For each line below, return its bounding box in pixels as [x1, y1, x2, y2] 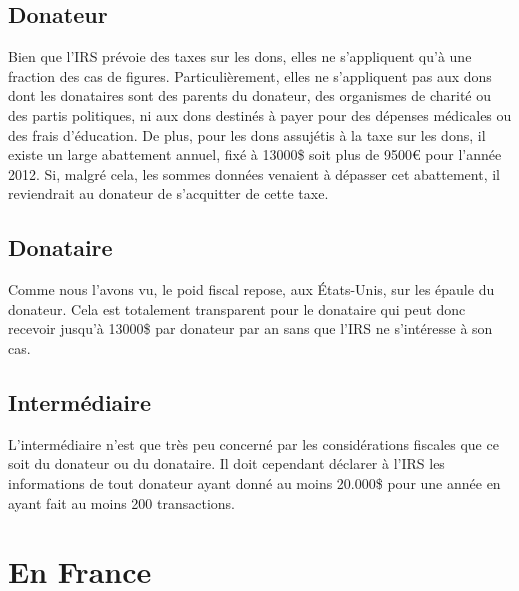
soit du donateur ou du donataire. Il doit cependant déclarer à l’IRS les [8, 453, 445, 474]
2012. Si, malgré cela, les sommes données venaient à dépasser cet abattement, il [8, 163, 500, 184]
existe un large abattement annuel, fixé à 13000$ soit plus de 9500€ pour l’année [8, 144, 502, 165]
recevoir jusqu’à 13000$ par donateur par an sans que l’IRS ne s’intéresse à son [8, 318, 493, 339]
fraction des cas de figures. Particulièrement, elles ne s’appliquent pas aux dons [8, 65, 492, 86]
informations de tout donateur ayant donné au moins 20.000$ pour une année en [8, 472, 501, 493]
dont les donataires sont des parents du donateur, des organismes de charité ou [8, 85, 492, 106]
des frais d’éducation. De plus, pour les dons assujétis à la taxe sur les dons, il [8, 124, 486, 145]
